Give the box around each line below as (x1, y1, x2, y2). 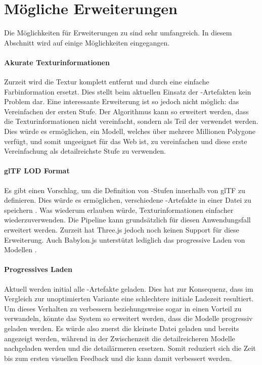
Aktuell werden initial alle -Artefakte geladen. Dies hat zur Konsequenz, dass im (4, 283, 253, 294)
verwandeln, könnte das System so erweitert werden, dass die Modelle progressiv (4, 313, 253, 324)
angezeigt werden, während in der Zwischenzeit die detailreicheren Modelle (4, 333, 235, 343)
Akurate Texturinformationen (4, 57, 110, 67)
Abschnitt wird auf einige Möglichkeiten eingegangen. (4, 37, 170, 48)
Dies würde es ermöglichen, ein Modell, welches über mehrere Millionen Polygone (4, 126, 256, 136)
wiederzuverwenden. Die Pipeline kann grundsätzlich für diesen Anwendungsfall (4, 214, 251, 225)
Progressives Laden (4, 264, 72, 275)
